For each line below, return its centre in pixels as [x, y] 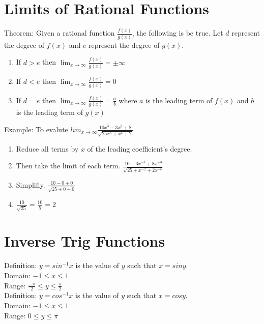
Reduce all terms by [47, 148]
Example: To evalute [36, 129]
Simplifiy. [31, 184]
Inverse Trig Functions [85, 241]
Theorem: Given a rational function [60, 33]
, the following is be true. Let [178, 33]
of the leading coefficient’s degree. [140, 148]
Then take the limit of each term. [68, 166]
